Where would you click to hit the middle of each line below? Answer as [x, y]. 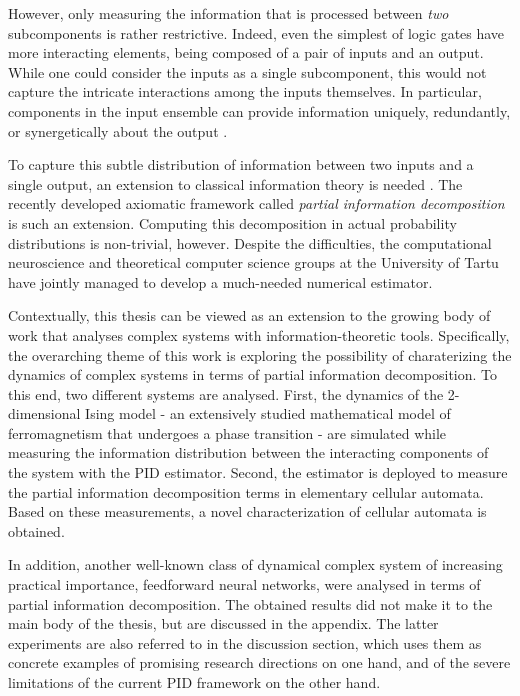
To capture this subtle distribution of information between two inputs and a [241, 164]
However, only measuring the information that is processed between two [228, 13]
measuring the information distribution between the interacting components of [248, 452]
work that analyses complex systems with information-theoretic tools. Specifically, [259, 334]
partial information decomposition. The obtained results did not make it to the [250, 603]
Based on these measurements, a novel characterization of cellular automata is [247, 511]
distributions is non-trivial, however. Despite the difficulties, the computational [250, 242]
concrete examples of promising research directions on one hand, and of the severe [259, 662]
